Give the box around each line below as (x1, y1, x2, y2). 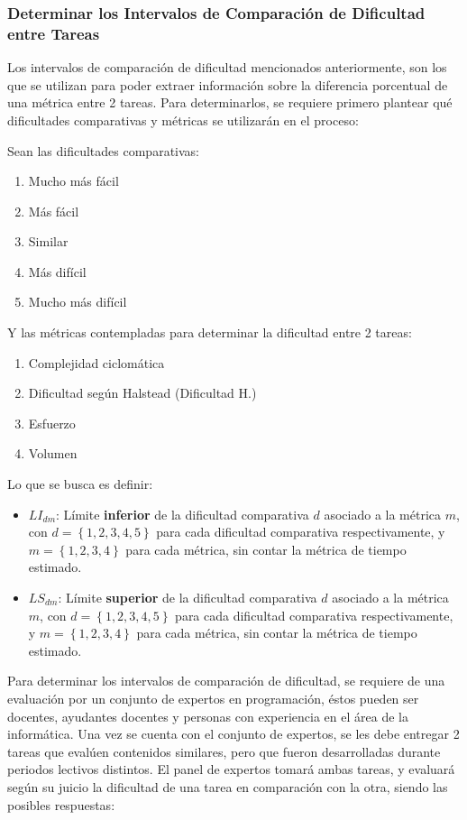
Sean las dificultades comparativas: (7, 141, 199, 160)
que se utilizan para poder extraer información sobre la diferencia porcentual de (7, 75, 448, 94)
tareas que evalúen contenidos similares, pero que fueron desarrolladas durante (7, 742, 441, 760)
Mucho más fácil (28, 171, 119, 190)
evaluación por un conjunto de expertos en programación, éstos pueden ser (7, 688, 419, 707)
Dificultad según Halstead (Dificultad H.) (28, 383, 257, 402)
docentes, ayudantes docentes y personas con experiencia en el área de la (7, 706, 408, 725)
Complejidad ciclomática (28, 353, 165, 372)
